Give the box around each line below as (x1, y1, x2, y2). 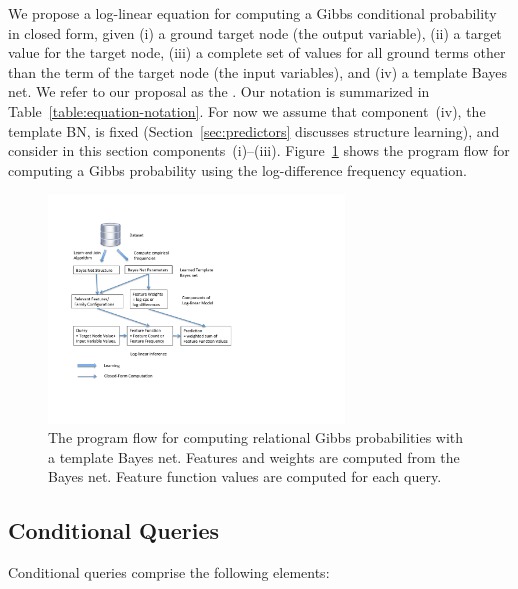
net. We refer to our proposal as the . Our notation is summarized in (8, 81, 430, 102)
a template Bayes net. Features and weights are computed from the (48, 446, 460, 467)
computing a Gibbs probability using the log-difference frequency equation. (8, 159, 467, 180)
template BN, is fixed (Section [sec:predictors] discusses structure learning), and (8, 120, 500, 141)
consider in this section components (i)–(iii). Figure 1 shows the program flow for (8, 140, 510, 161)
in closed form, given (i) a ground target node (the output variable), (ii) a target (8, 22, 502, 43)
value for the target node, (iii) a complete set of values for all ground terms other (8, 42, 506, 63)
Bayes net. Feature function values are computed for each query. (48, 466, 442, 487)
